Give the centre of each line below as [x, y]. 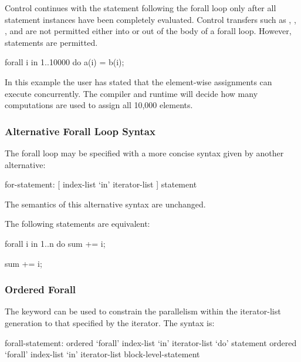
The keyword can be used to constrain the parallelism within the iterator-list [143, 311]
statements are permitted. [51, 42]
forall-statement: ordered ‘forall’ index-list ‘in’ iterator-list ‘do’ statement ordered [151, 342]
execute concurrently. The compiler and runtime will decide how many [131, 93]
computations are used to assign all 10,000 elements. [99, 105]
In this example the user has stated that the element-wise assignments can [138, 81]
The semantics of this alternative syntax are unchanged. [105, 204]
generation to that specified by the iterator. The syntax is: [110, 322]
